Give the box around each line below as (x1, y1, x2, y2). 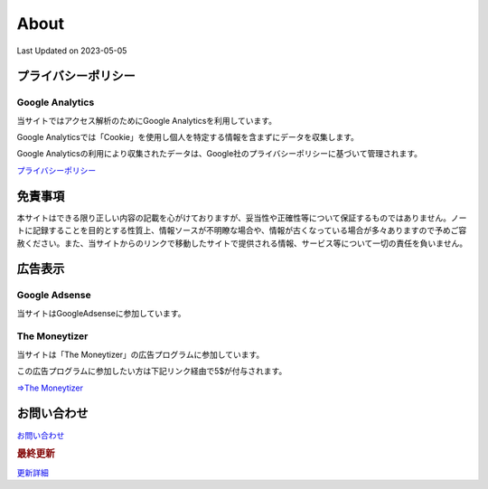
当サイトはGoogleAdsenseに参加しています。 (16, 307, 186, 318)
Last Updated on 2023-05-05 (16, 45, 127, 56)
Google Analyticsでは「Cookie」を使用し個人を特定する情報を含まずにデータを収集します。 (16, 132, 359, 143)
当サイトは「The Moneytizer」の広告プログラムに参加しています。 (16, 349, 265, 360)
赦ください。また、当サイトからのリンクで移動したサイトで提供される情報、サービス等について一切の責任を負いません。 (16, 238, 468, 249)
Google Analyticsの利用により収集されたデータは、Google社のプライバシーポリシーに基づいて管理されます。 (16, 148, 422, 159)
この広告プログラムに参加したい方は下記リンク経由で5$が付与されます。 (16, 366, 287, 377)
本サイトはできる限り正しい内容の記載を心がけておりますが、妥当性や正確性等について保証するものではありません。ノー (16, 212, 467, 223)
